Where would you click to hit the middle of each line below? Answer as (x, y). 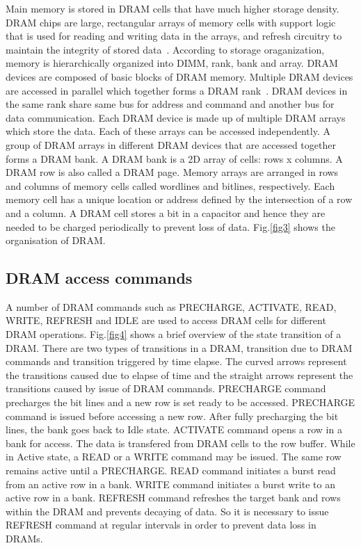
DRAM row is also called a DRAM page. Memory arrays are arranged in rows (172, 172)
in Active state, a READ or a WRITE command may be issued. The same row (174, 457)
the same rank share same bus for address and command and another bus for (170, 104)
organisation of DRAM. (56, 240)
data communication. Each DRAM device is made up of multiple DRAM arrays (176, 117)
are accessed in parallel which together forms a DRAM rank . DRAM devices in (177, 90)
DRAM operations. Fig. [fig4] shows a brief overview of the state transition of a (174, 334)
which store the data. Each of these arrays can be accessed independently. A (168, 131)
